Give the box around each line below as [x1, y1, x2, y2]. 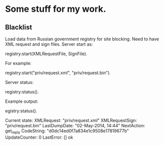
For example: [5, 60, 32, 66]
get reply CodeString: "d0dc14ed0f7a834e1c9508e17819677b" [5, 128, 129, 135]
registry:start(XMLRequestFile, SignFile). [5, 51, 88, 57]
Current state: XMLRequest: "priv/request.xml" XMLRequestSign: [5, 117, 137, 123]
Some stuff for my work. [5, 3, 106, 15]
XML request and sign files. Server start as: [5, 41, 93, 47]
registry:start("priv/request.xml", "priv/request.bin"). [5, 70, 111, 76]
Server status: [5, 80, 33, 85]
